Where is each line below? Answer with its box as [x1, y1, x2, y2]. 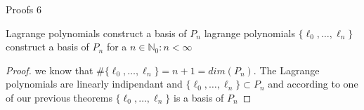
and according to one [268, 76, 358, 91]
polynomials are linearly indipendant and [6, 76, 183, 91]
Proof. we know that [6, 62, 93, 77]
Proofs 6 [6, 2, 41, 16]
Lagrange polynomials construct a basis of [6, 25, 187, 40]
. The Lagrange [253, 62, 320, 77]
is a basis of [174, 90, 224, 104]
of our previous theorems [6, 90, 112, 104]
